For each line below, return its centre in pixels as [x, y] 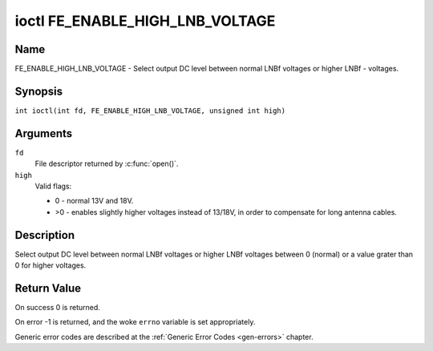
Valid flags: [53, 186]
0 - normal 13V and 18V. [94, 201]
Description [45, 235]
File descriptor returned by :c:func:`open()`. [107, 163]
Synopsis [39, 91]
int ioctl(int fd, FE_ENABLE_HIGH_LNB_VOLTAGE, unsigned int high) [150, 111]
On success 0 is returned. [57, 308]
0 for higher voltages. [51, 265]
